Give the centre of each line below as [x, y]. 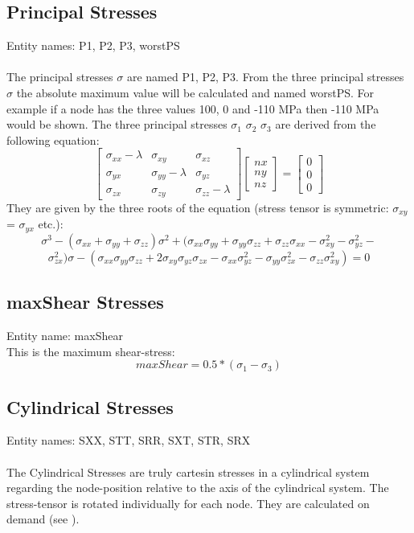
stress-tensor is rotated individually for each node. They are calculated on [188, 503]
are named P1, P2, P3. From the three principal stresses [265, 77]
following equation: [53, 139]
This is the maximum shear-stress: [91, 351]
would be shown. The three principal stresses [117, 124]
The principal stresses [60, 77]
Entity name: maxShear [65, 335]
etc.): [51, 224]
